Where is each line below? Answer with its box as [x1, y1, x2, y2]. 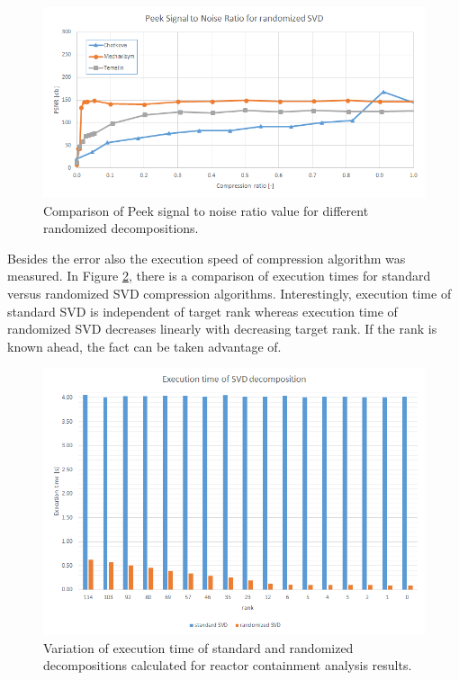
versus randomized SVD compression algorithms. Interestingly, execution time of [7, 283, 452, 302]
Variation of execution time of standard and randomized [43, 638, 354, 657]
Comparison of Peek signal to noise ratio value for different [43, 201, 369, 219]
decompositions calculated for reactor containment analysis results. [43, 656, 412, 675]
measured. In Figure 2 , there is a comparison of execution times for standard [7, 266, 431, 285]
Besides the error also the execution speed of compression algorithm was [7, 248, 406, 267]
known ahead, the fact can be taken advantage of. [7, 336, 282, 355]
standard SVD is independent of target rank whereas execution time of [7, 301, 398, 320]
